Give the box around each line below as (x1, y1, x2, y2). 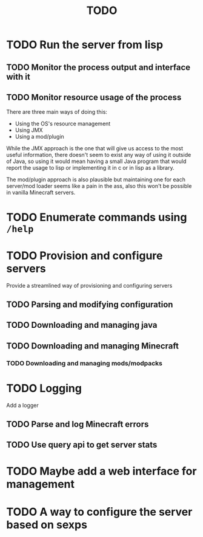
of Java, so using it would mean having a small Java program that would (6, 158, 187, 165)
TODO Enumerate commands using (6, 210, 187, 224)
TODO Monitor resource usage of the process (6, 92, 182, 102)
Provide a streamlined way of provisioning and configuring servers (6, 282, 173, 289)
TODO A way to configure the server (6, 505, 193, 519)
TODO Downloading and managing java (6, 320, 158, 330)
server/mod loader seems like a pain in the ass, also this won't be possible (6, 182, 192, 190)
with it (6, 71, 30, 82)
